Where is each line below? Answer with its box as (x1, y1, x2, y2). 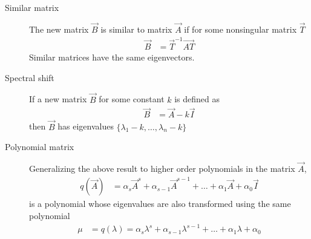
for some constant (99, 93, 165, 105)
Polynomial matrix (5, 140, 74, 153)
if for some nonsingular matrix (184, 22, 297, 35)
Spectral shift (5, 71, 54, 83)
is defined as (174, 93, 220, 105)
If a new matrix (29, 93, 87, 105)
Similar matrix (5, 1, 59, 13)
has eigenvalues (57, 120, 114, 133)
